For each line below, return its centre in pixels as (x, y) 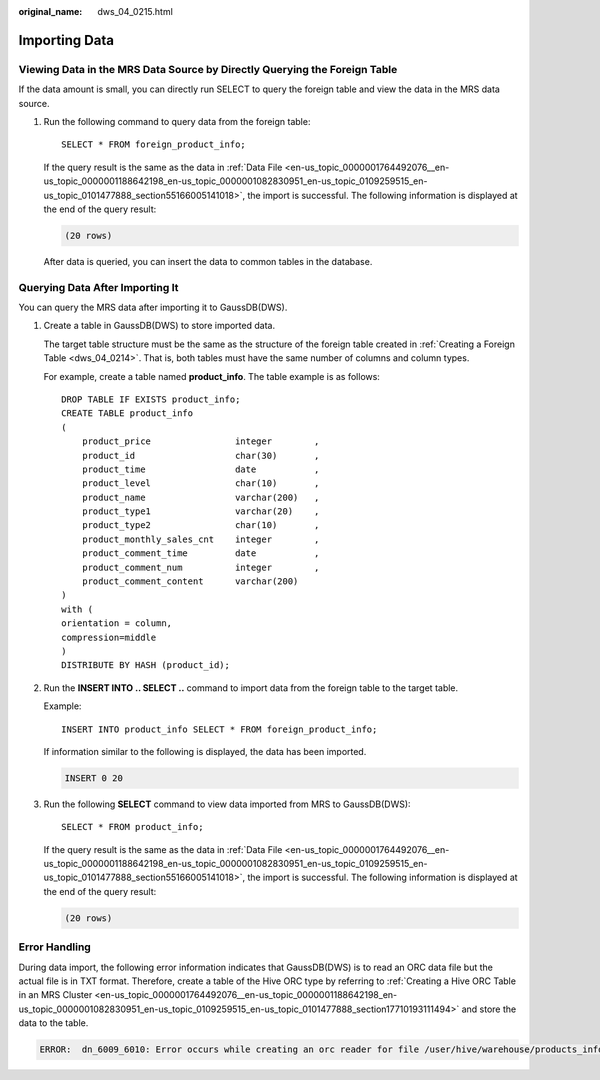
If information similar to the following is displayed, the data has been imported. (205, 751)
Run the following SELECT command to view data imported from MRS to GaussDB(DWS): (227, 804)
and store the (489, 1009)
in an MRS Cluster (55, 995)
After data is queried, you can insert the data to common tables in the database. (208, 261)
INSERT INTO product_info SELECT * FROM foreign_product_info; (219, 729)
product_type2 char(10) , (200, 525)
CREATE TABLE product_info (127, 413)
